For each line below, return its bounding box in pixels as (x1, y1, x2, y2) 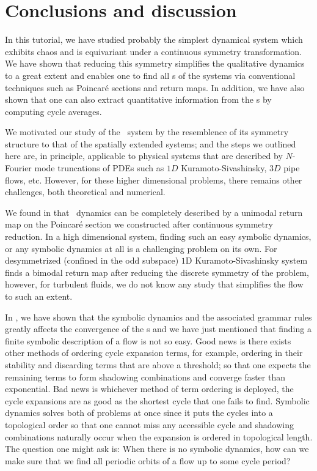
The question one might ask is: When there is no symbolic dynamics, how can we (5, 442, 309, 455)
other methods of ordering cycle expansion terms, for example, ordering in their (5, 346, 303, 359)
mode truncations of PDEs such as (34, 161, 164, 174)
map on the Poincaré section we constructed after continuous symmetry (5, 218, 273, 231)
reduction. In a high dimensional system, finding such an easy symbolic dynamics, (5, 230, 312, 243)
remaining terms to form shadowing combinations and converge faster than (5, 370, 286, 383)
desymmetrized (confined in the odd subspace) (5, 254, 179, 267)
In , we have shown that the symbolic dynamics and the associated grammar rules (5, 310, 312, 323)
